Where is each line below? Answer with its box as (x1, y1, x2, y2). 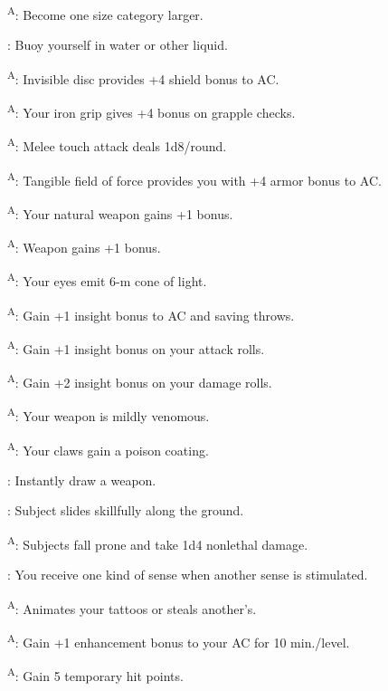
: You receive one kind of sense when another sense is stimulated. (7, 565, 368, 584)
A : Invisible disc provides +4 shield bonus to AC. (7, 66, 279, 88)
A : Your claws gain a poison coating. (7, 437, 209, 459)
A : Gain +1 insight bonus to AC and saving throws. (7, 302, 295, 324)
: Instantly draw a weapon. (7, 470, 156, 489)
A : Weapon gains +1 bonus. (7, 235, 161, 256)
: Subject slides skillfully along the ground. (7, 501, 244, 520)
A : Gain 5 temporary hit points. (7, 664, 184, 686)
